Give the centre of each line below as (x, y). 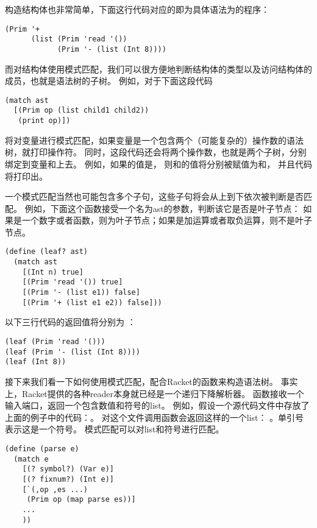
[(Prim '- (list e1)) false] (81, 293)
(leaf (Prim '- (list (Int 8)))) (73, 352)
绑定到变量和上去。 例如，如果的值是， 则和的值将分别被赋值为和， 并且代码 (158, 164)
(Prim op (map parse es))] (81, 500)
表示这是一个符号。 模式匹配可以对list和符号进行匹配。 (115, 429)
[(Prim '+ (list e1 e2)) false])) (92, 302)
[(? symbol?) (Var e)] (68, 469)
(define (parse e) (42, 449)
